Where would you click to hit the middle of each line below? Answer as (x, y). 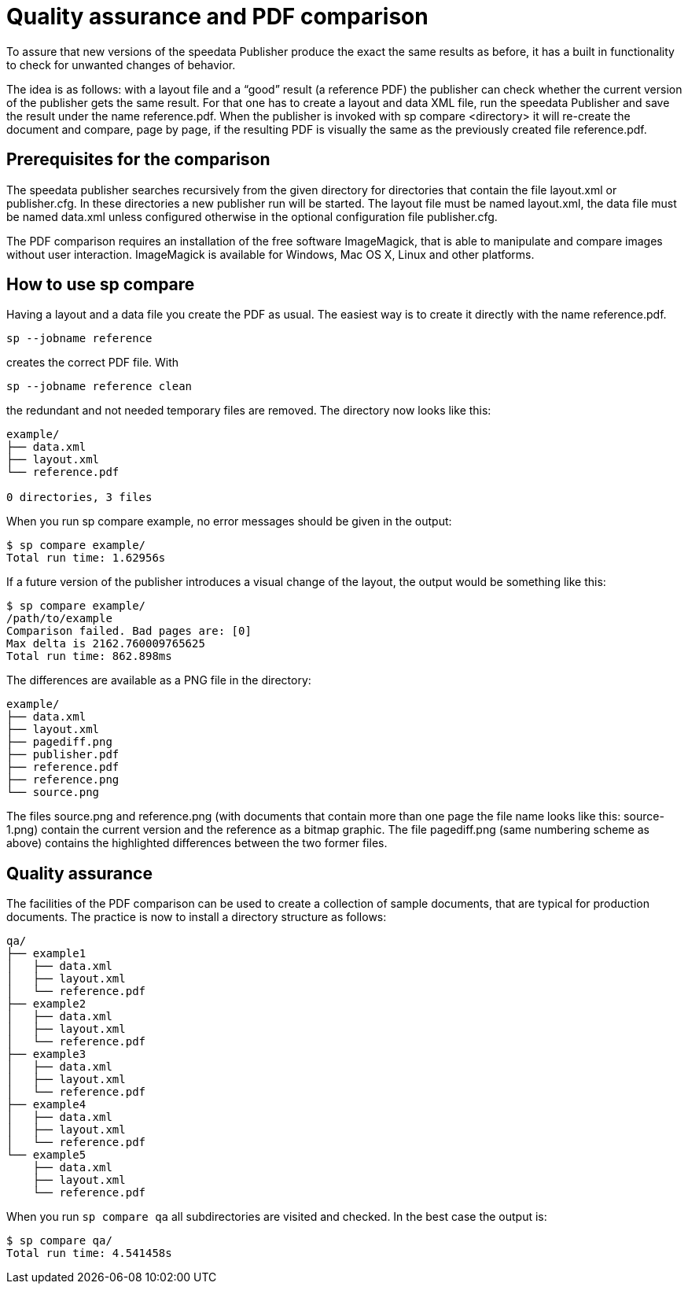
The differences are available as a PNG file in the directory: (159, 680)
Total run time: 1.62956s (86, 558)
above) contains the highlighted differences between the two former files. (197, 843)
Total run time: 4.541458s (89, 1253)
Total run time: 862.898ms (89, 656)
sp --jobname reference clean (99, 387)
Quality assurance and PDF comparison (217, 17)
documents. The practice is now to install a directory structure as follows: (197, 917)
